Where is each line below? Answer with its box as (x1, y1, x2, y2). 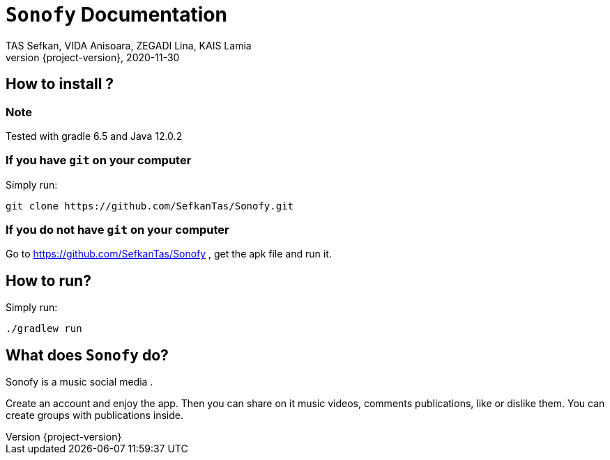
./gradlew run (6, 323, 82, 335)
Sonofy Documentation (6, 3, 227, 26)
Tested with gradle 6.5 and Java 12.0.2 (6, 129, 183, 142)
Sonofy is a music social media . (6, 376, 153, 388)
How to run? (6, 271, 91, 290)
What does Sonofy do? (6, 346, 169, 364)
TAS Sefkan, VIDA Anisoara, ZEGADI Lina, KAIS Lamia (6, 39, 252, 51)
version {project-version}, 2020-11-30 (6, 51, 180, 63)
